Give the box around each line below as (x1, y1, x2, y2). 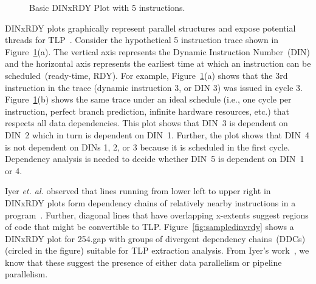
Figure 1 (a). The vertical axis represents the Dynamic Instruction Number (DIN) (5, 45, 311, 58)
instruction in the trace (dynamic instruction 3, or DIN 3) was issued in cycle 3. (5, 81, 303, 93)
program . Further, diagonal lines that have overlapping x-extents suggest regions (5, 208, 309, 221)
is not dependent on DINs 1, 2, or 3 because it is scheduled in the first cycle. (5, 140, 290, 153)
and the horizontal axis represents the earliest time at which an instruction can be (5, 57, 311, 70)
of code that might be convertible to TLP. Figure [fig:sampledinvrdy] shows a (5, 220, 294, 233)
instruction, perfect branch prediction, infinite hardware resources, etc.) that (5, 104, 290, 117)
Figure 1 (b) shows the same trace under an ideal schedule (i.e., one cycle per (5, 93, 292, 106)
